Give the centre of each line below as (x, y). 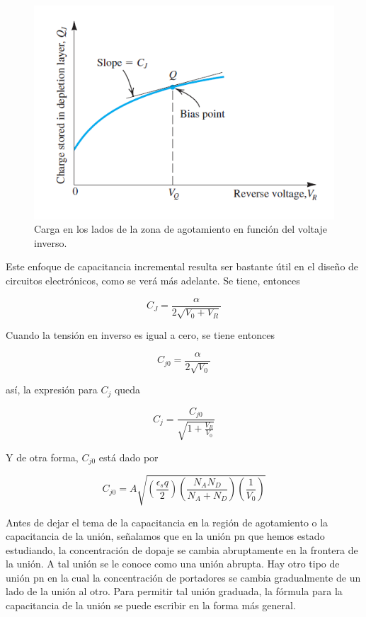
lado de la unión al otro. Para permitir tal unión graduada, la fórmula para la (174, 591)
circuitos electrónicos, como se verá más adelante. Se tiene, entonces (153, 281)
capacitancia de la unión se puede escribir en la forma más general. (151, 605)
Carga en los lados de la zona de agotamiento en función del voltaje (181, 229)
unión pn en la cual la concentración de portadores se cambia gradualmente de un (183, 577)
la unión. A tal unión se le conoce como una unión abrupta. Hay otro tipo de (173, 564)
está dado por (128, 457)
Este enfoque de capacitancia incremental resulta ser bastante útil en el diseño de (182, 266)
